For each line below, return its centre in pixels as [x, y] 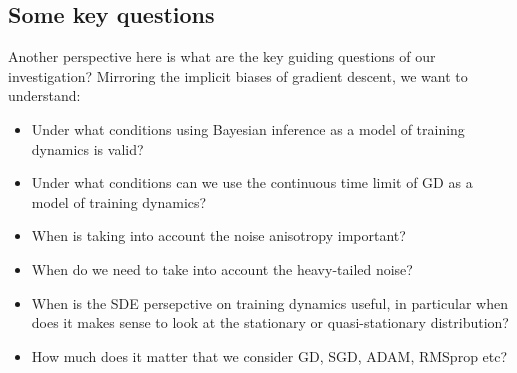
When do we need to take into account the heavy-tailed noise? [222, 268]
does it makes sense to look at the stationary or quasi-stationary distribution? [270, 322]
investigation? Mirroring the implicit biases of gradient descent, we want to [238, 75]
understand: [44, 95]
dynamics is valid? [87, 148]
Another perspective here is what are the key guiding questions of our [222, 56]
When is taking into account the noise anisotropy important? [218, 235]
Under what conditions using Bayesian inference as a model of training [248, 128]
